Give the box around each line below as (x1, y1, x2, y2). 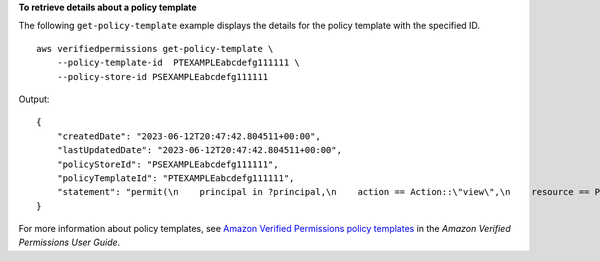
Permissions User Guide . (18, 236, 121, 249)
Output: (18, 93, 50, 105)
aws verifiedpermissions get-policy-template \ (36, 43, 274, 54)
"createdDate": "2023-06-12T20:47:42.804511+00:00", (56, 130, 322, 142)
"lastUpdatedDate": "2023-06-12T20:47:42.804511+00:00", (56, 145, 342, 156)
